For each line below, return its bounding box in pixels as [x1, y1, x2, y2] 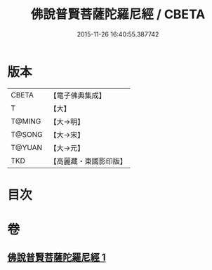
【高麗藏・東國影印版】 [49, 156, 128, 166]
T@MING [11, 116, 41, 126]
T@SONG [11, 129, 44, 139]
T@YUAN [11, 142, 43, 152]
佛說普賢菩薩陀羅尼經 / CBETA [30, 6, 206, 22]
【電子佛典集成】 [49, 90, 107, 100]
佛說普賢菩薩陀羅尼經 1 [7, 252, 107, 264]
